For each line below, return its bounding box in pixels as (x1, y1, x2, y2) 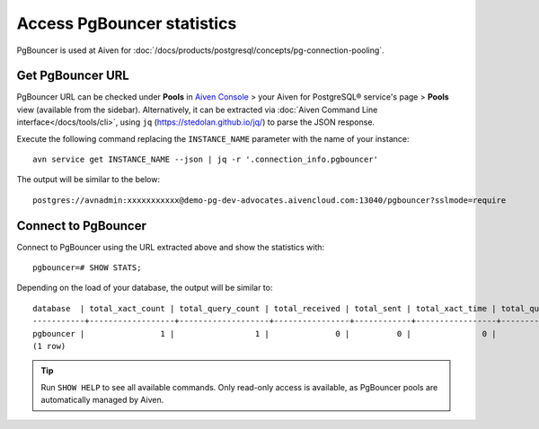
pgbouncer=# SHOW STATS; (32, 263, 142, 273)
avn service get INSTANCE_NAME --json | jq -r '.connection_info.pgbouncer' (32, 154, 379, 165)
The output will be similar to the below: (16, 174, 161, 185)
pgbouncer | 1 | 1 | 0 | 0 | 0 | (32, 328, 498, 338)
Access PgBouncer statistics (16, 13, 237, 33)
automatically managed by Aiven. (40, 395, 164, 406)
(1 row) (32, 341, 66, 352)
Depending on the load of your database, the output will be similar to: (16, 283, 273, 293)
